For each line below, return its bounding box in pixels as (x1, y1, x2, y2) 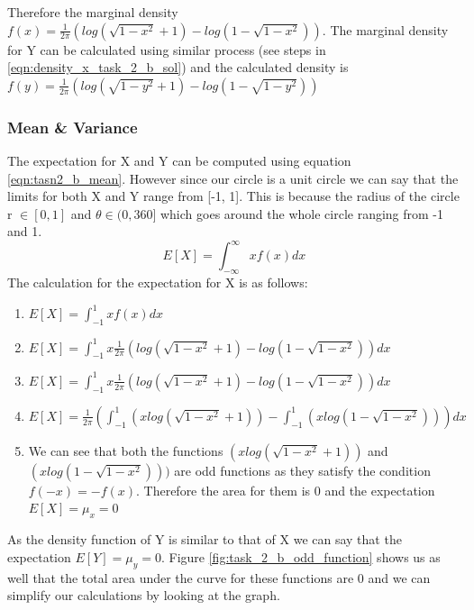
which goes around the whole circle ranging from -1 (160, 204, 444, 223)
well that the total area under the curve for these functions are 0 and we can (7, 568, 431, 587)
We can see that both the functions (28, 441, 223, 460)
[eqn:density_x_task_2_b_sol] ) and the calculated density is (7, 58, 349, 77)
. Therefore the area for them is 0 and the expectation (135, 480, 435, 499)
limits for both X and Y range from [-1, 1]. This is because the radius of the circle (7, 187, 460, 205)
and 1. (7, 222, 42, 241)
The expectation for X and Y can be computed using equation (7, 151, 351, 169)
